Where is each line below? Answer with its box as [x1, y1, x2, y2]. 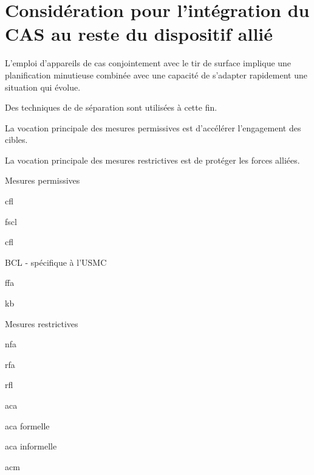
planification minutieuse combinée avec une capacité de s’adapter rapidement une [5, 68, 307, 81]
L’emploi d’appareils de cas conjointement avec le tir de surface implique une [5, 57, 292, 69]
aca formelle [5, 419, 50, 432]
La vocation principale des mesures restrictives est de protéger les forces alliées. [5, 153, 300, 166]
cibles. [5, 133, 28, 146]
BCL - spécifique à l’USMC [5, 255, 107, 268]
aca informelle [5, 440, 57, 452]
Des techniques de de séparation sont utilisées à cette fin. [5, 101, 217, 114]
